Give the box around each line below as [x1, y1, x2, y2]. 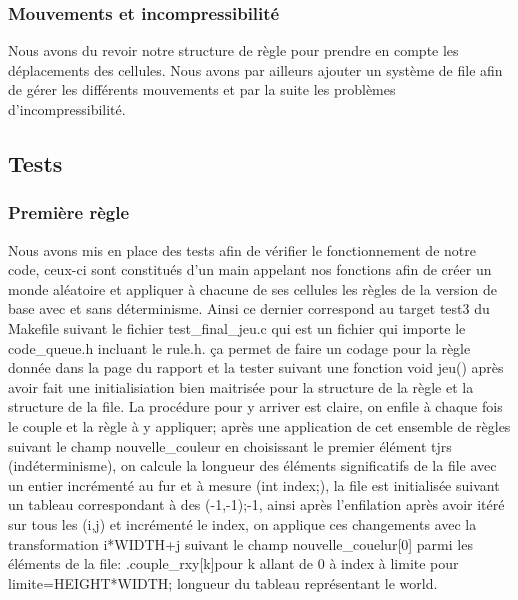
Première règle [8, 200, 130, 225]
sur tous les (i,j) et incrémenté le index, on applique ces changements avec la [8, 513, 477, 534]
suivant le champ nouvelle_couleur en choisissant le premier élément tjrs [8, 435, 452, 456]
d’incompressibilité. [8, 99, 126, 119]
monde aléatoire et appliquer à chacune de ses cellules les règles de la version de [8, 278, 497, 299]
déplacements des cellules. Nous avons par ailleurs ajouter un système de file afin [8, 59, 503, 80]
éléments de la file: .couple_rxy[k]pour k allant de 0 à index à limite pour [8, 553, 459, 574]
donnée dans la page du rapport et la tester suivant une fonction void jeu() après [8, 357, 504, 378]
